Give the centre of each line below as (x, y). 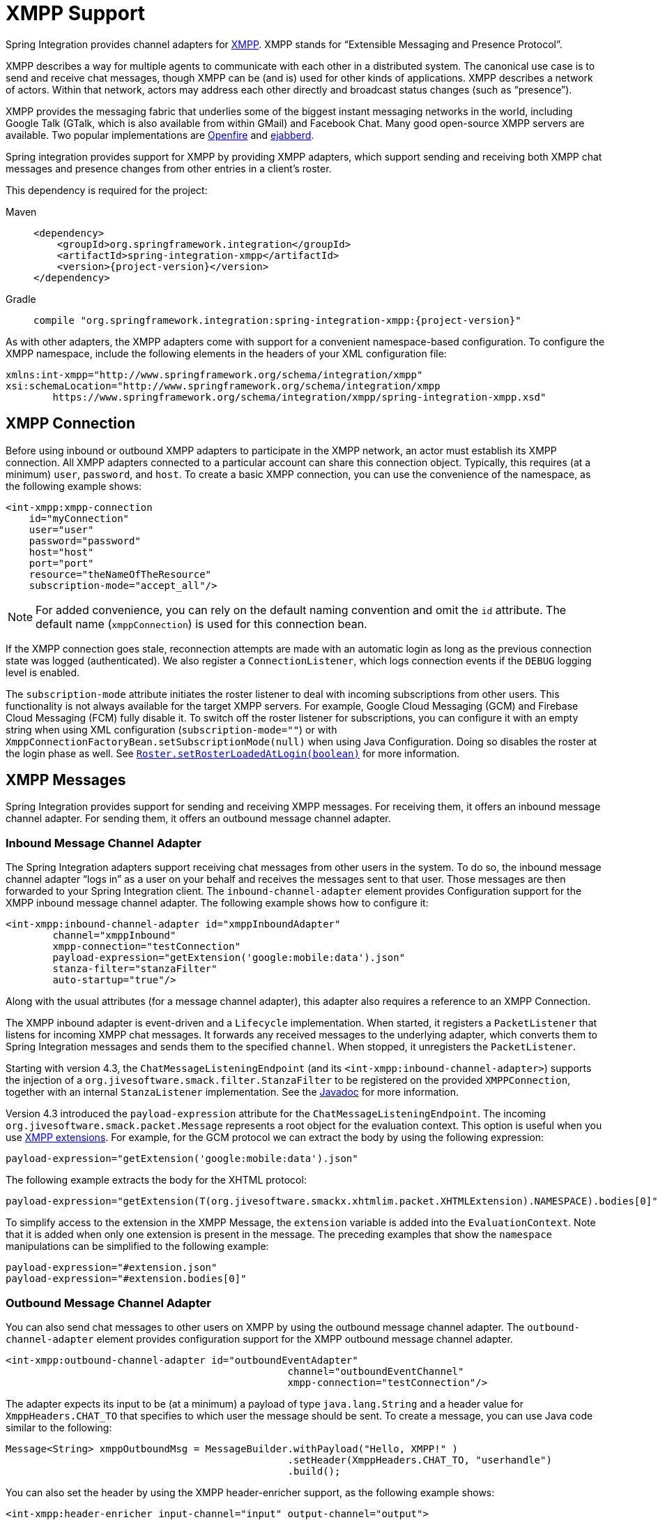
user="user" (61, 529)
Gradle (21, 299)
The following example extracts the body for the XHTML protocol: (156, 1180)
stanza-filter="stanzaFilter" (135, 969)
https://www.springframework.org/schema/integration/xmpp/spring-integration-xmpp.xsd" (299, 397)
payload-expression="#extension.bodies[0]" (126, 1279)
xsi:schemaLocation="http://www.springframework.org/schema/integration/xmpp (223, 386)
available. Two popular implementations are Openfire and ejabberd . (160, 135)
